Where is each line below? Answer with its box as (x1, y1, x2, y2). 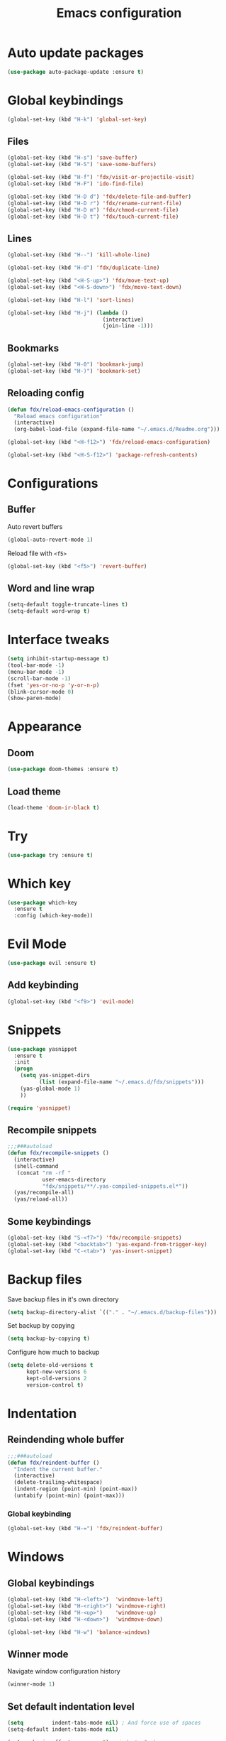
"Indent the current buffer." (13, 1466, 103, 1473)
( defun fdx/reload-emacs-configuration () (7, 406, 135, 413)
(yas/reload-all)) (13, 1196, 69, 1203)
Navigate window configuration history (7, 1667, 120, 1676)
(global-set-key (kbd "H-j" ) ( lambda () (7, 309, 129, 317)
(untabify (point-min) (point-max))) (13, 1492, 125, 1500)
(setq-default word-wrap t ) (7, 608, 91, 615)
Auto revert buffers (7, 522, 63, 530)
